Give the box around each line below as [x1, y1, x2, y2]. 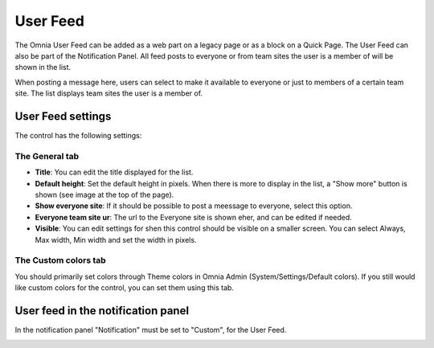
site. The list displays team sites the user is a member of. [14, 88, 203, 98]
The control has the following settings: [14, 131, 142, 141]
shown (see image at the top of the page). [35, 190, 174, 199]
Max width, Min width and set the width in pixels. [35, 235, 197, 244]
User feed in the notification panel [14, 304, 189, 317]
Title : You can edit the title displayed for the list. [35, 167, 194, 177]
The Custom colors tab [14, 255, 106, 266]
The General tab [14, 150, 80, 162]
